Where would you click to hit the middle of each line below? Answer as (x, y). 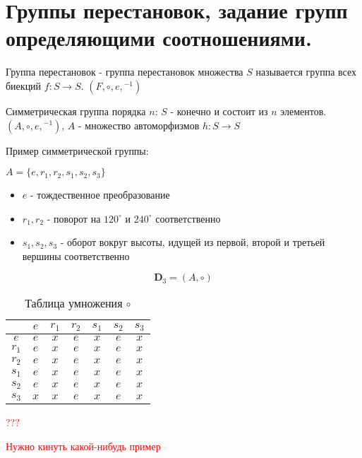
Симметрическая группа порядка (76, 111)
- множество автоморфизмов (139, 125)
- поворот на (74, 218)
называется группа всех (306, 72)
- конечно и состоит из (219, 111)
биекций (24, 85)
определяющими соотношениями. (159, 38)
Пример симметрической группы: (77, 150)
